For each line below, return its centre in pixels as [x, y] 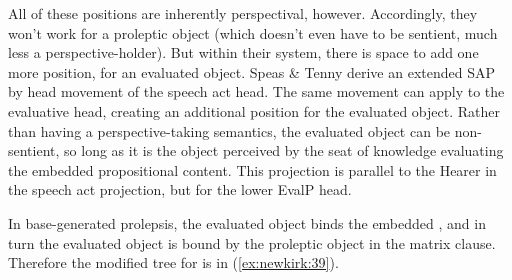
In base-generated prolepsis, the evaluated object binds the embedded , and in [247, 222]
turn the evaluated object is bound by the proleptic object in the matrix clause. [252, 242]
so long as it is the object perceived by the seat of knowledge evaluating [284, 150]
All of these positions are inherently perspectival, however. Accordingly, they [243, 13]
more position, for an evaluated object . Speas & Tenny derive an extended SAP [251, 71]
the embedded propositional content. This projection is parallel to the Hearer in [252, 169]
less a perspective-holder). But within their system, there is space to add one [243, 52]
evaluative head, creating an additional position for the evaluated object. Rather [254, 110]
